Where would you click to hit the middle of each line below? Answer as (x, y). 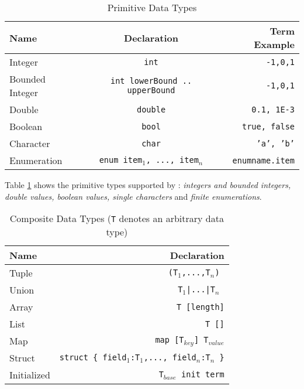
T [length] (200, 307)
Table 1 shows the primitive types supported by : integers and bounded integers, (148, 185)
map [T (170, 339)
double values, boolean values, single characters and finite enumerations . (133, 196)
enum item (121, 160)
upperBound (151, 90)
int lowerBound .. (151, 81)
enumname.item (263, 160)
